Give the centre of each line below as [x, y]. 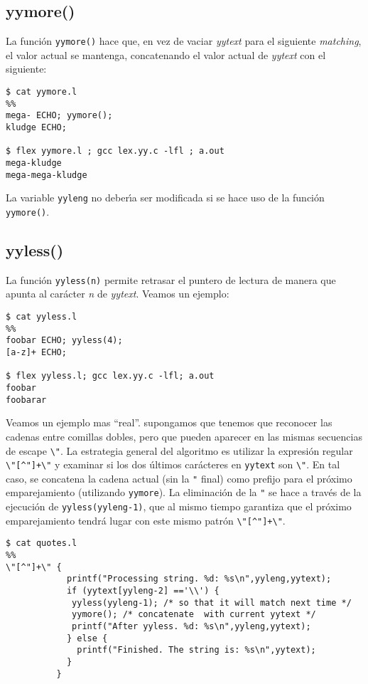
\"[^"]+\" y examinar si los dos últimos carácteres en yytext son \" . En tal [173, 464]
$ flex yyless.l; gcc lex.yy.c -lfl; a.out [110, 376]
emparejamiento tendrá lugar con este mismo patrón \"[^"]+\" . [146, 520]
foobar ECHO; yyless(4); [64, 341]
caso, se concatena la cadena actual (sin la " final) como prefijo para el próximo [179, 478]
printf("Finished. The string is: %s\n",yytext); [196, 650]
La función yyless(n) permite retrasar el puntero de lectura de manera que [171, 279]
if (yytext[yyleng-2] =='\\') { [143, 591]
